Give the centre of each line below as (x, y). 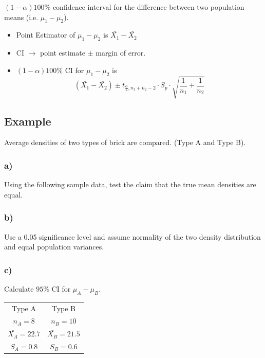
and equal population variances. (54, 247)
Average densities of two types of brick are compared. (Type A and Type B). (125, 142)
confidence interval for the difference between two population (148, 7)
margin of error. (121, 53)
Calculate (19, 288)
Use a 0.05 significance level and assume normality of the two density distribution (132, 236)
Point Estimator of (46, 35)
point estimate (63, 53)
